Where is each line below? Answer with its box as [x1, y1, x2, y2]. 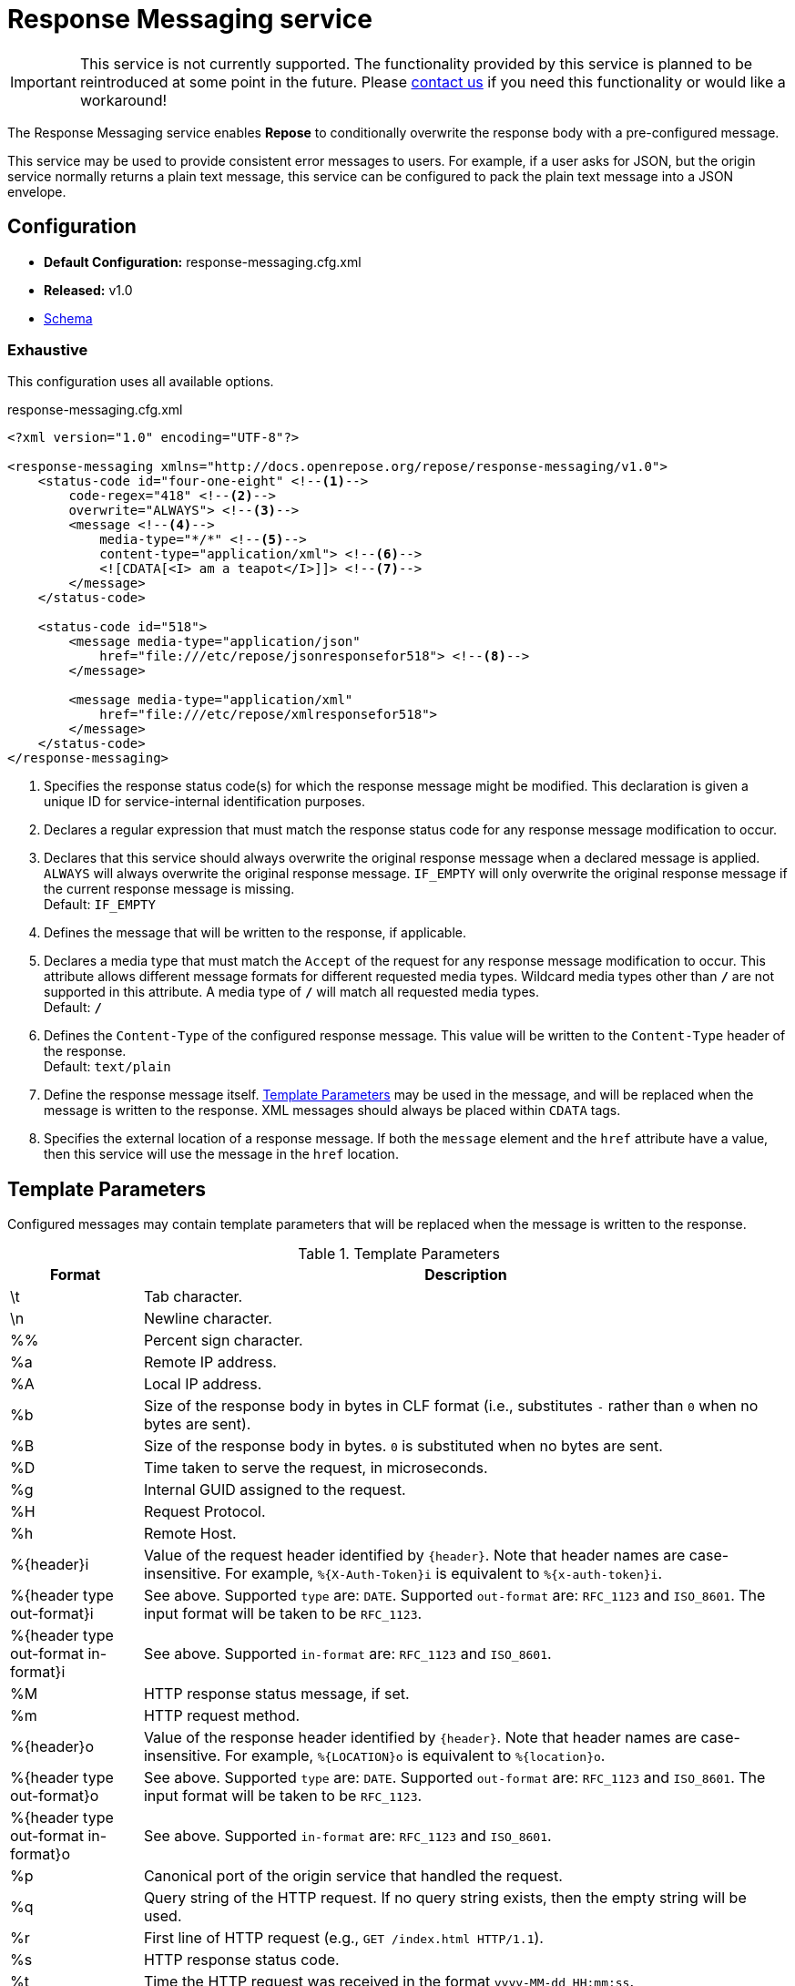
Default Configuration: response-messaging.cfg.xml [44, 253, 362, 270]
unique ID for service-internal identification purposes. [44, 793, 365, 810]
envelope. [7, 183, 66, 200]
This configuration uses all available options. [7, 374, 274, 390]
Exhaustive [7, 340, 88, 359]
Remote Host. [143, 1524, 237, 1543]
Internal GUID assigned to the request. [143, 1480, 406, 1500]
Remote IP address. [143, 1353, 277, 1372]
